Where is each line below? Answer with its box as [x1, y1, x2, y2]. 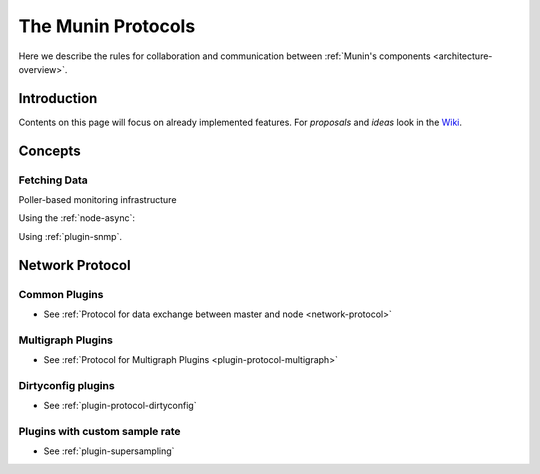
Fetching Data [18, 173, 89, 187]
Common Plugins [18, 287, 104, 301]
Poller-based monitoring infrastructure [18, 194, 177, 205]
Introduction [18, 90, 98, 107]
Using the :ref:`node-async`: [18, 212, 135, 224]
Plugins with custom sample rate [18, 424, 181, 438]
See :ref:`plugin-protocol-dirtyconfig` [43, 400, 197, 412]
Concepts [18, 142, 81, 159]
